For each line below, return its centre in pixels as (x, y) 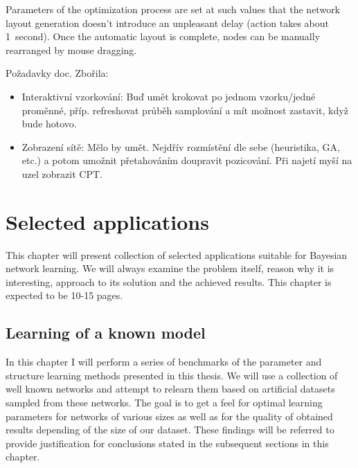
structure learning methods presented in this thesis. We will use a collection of (172, 375)
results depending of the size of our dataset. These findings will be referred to (170, 430)
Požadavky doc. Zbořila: (57, 73)
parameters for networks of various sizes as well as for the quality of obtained (169, 416)
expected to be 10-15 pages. (64, 295)
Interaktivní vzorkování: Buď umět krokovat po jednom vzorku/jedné (169, 96)
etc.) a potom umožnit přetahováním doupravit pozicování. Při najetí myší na (187, 160)
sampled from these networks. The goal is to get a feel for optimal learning (164, 403)
